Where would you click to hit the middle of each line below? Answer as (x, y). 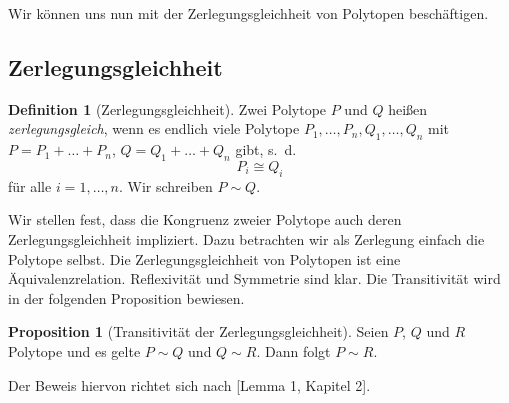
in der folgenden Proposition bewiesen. (126, 297)
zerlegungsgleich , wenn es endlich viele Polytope (154, 128)
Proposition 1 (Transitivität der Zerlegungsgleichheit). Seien (198, 331)
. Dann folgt (293, 350)
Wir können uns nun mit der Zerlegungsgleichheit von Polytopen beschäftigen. (248, 13)
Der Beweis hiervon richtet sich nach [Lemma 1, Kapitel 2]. (189, 384)
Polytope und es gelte (74, 350)
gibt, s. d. (266, 149)
